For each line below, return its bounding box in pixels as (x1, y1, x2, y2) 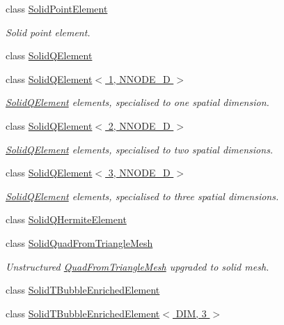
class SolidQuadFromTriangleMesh (6, 235, 153, 250)
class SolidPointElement (6, 1, 108, 15)
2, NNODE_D (108, 118, 171, 133)
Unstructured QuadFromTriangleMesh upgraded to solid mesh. (6, 259, 269, 273)
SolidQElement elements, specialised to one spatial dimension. (6, 95, 269, 109)
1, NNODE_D (108, 71, 171, 86)
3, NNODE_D (108, 165, 171, 180)
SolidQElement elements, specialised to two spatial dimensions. (6, 142, 274, 156)
